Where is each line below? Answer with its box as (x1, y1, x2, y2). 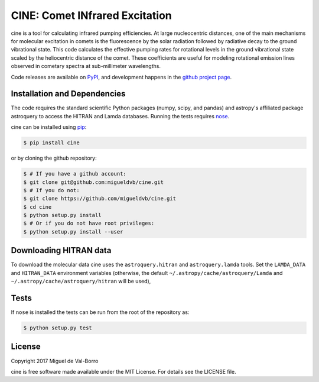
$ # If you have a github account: (23, 170, 126, 177)
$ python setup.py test (23, 325, 93, 331)
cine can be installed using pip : (11, 124, 87, 131)
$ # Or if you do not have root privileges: (23, 220, 155, 227)
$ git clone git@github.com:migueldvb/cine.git (23, 179, 164, 186)
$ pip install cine (23, 140, 80, 146)
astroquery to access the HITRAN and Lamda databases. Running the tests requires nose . (11, 112, 230, 119)
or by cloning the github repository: (11, 154, 97, 162)
